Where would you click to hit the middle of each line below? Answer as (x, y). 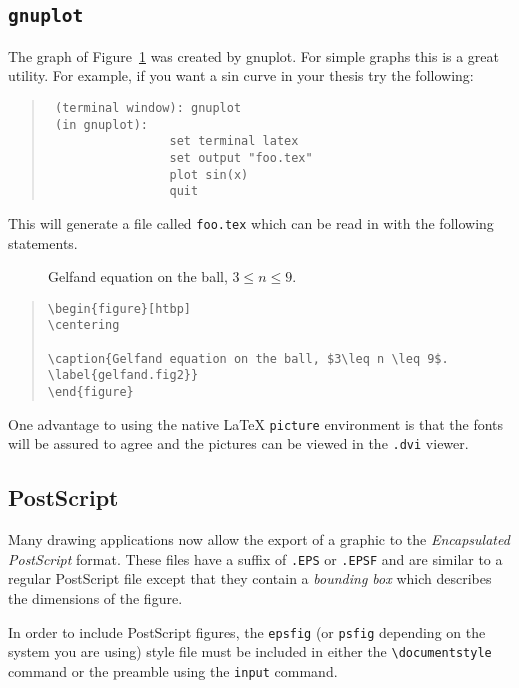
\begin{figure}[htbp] (119, 308)
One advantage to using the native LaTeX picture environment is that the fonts (256, 423)
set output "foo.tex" (241, 157)
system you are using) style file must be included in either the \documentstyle (250, 651)
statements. (43, 242)
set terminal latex (234, 141)
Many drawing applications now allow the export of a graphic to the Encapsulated (259, 539)
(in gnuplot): (101, 124)
